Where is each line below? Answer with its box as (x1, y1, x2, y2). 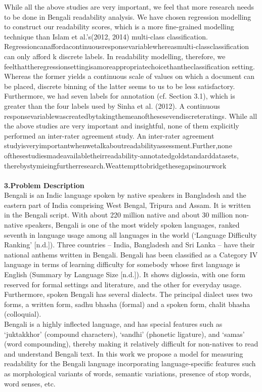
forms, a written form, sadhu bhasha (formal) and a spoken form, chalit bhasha (4, 298, 250, 309)
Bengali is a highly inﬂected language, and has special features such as (4, 319, 223, 329)
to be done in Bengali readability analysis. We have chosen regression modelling (4, 11, 251, 22)
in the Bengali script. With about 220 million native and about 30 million (4, 209, 233, 220)
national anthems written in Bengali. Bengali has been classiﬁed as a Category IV (4, 249, 258, 259)
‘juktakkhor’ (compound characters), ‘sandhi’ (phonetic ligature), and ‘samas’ (4, 328, 245, 339)
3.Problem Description (4, 180, 84, 190)
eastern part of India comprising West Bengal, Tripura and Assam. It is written (4, 199, 251, 210)
